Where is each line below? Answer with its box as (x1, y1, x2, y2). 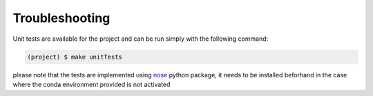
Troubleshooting (12, 10, 111, 26)
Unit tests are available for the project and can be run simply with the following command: (12, 35, 269, 43)
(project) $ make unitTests (27, 52, 122, 61)
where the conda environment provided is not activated (12, 80, 171, 88)
